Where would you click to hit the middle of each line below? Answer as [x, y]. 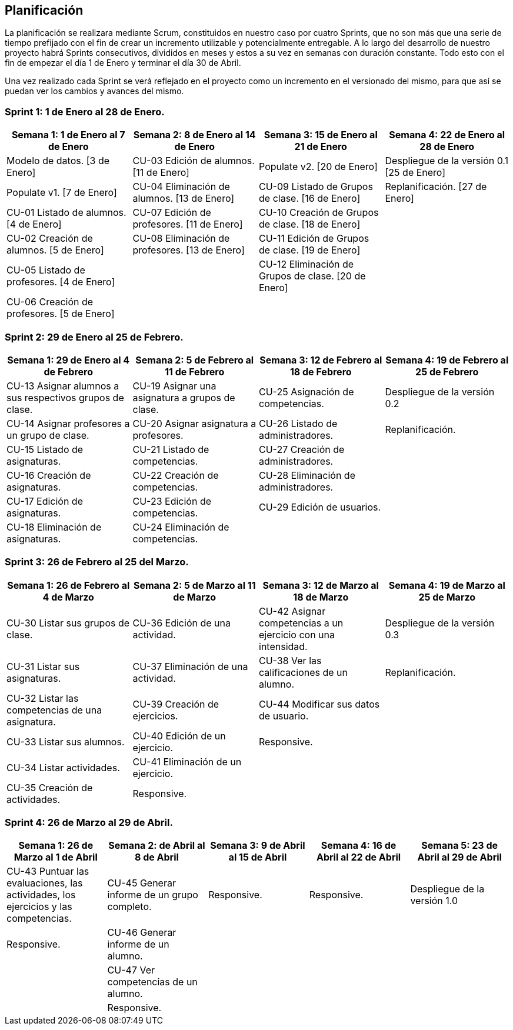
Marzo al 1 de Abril [56, 857]
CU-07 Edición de [172, 213]
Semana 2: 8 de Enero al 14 [194, 135]
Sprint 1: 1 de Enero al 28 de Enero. [85, 111]
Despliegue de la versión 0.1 [447, 161]
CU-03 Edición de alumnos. [194, 161]
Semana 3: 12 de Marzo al [321, 585]
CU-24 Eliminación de [181, 527]
